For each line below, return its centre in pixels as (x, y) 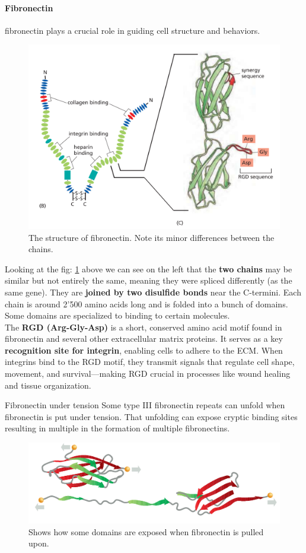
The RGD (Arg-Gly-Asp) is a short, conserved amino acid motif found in (144, 327)
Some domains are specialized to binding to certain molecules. (117, 315)
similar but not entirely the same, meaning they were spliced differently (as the (149, 280)
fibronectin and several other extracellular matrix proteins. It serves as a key (144, 339)
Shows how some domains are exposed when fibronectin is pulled (146, 531)
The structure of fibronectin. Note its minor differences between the (152, 237)
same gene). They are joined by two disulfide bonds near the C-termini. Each (153, 292)
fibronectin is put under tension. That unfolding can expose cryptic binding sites (151, 416)
